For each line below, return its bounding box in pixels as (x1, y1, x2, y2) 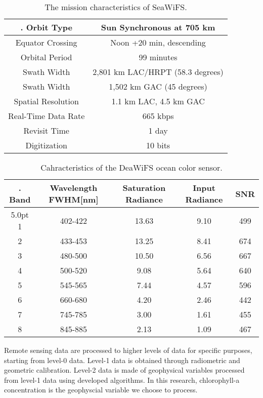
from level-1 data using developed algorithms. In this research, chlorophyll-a (4, 374, 240, 385)
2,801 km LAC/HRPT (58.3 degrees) (93, 66, 224, 77)
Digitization (25, 139, 67, 151)
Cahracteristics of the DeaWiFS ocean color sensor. (40, 162, 223, 173)
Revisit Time (23, 125, 69, 136)
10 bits (146, 139, 170, 151)
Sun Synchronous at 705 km (101, 21, 215, 33)
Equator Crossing (15, 36, 77, 48)
